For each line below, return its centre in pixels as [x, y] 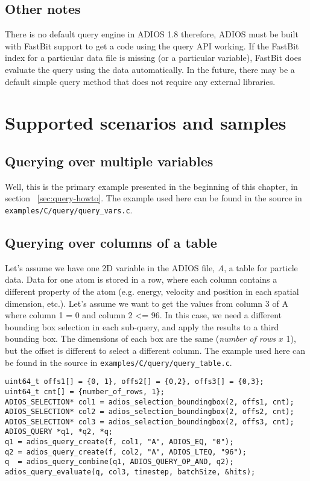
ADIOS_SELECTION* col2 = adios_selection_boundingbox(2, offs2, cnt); [150, 412]
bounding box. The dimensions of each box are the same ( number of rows [141, 338]
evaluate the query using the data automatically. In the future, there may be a [150, 69]
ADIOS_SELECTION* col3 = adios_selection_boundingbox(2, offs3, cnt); [150, 422]
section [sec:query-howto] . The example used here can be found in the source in [153, 198]
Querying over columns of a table [111, 242]
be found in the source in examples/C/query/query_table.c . [119, 362]
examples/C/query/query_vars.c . [69, 209]
